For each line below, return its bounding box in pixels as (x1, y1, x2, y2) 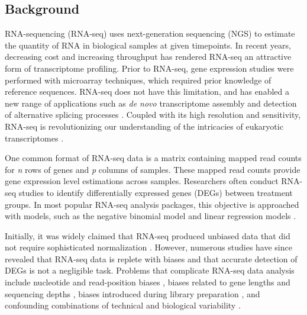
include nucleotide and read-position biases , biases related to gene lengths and (5, 276, 290, 288)
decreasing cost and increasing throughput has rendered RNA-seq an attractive (5, 50, 292, 63)
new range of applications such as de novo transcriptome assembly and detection (5, 97, 297, 109)
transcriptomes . (5, 131, 64, 144)
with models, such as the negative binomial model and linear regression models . (5, 210, 296, 222)
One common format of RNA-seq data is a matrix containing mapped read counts (5, 152, 302, 164)
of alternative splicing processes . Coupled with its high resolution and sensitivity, (5, 108, 301, 121)
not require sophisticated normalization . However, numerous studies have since (5, 241, 292, 253)
